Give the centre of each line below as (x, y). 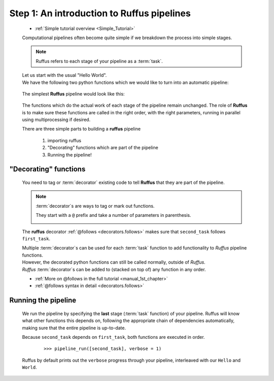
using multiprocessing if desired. (56, 120)
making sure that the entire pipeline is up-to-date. (74, 328)
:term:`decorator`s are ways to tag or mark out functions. (95, 206)
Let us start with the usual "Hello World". (64, 75)
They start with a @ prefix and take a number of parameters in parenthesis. (113, 215)
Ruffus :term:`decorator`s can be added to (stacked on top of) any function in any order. (114, 269)
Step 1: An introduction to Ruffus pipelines (100, 13)
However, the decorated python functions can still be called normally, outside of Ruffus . (114, 262)
